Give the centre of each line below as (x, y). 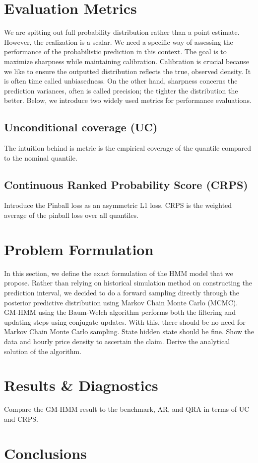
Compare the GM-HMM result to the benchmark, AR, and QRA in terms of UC (127, 409)
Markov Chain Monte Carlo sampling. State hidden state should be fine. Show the (129, 331)
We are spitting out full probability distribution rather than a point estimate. (122, 32)
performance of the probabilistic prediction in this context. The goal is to (115, 51)
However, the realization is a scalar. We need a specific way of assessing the (119, 42)
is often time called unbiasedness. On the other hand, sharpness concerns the (121, 81)
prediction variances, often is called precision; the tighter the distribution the (121, 90)
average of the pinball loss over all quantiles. (71, 215)
